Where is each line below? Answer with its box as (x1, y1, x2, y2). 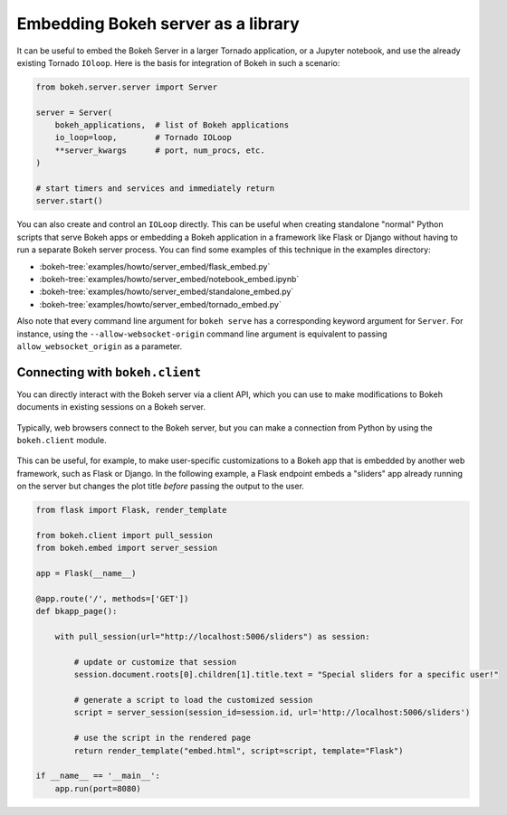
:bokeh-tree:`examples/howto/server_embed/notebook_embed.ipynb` (39, 273, 300, 284)
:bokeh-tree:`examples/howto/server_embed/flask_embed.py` (39, 261, 271, 271)
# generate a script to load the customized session (73, 695, 313, 706)
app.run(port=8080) (54, 783, 142, 793)
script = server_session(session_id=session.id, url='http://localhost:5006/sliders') (73, 707, 471, 718)
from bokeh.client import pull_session (35, 530, 213, 540)
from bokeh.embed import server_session (35, 543, 217, 554)
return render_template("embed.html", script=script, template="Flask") (73, 745, 404, 755)
